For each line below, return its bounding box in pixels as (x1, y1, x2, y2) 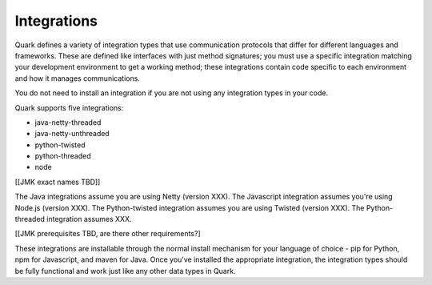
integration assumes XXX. (46, 215, 132, 224)
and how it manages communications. (14, 73, 140, 83)
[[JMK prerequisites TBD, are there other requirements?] (14, 229, 201, 239)
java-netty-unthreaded (34, 129, 110, 138)
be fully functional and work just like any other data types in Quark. (14, 266, 236, 275)
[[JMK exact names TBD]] (14, 177, 101, 187)
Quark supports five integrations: (14, 102, 124, 112)
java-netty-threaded (34, 117, 102, 127)
